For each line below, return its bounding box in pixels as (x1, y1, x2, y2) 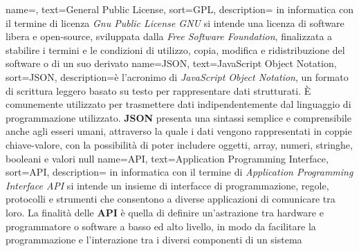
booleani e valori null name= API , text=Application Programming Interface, (6, 151, 329, 165)
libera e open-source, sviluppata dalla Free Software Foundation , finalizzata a (6, 29, 333, 44)
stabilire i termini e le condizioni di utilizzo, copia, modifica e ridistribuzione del (6, 42, 345, 57)
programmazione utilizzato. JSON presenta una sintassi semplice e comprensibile (6, 110, 351, 124)
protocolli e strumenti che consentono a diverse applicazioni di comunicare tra (6, 192, 335, 206)
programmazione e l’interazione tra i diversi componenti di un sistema (6, 232, 302, 247)
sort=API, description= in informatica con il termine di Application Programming (6, 165, 353, 179)
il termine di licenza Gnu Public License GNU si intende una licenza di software (6, 15, 344, 30)
